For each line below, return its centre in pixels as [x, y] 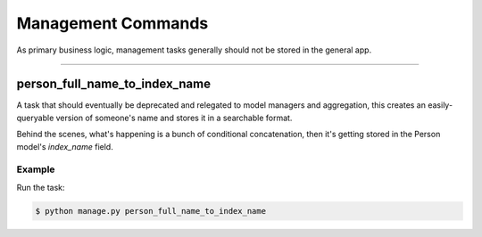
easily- [440, 105]
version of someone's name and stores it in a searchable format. [174, 118]
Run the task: [41, 187]
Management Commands [112, 23]
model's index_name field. [65, 146]
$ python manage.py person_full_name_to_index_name [151, 211]
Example [36, 169]
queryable [35, 118]
